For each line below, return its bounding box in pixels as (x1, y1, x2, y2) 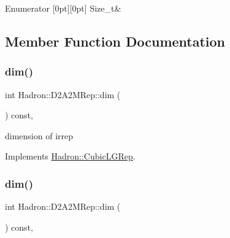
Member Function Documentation (5, 31, 226, 50)
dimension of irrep (5, 129, 74, 142)
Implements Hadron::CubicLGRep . (5, 150, 136, 163)
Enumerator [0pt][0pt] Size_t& (5, 2, 121, 14)
